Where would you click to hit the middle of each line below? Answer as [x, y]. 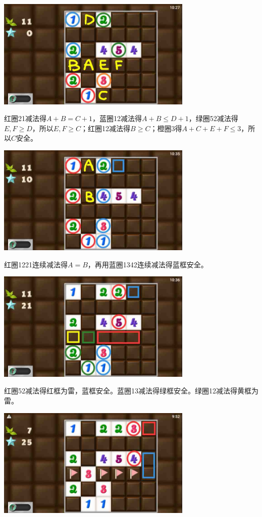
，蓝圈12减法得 [117, 118]
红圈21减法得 [25, 118]
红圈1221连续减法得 [36, 264]
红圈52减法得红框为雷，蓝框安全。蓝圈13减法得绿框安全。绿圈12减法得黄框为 [131, 391]
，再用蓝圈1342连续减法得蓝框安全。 [148, 264]
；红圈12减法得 [106, 128]
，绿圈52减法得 [213, 118]
